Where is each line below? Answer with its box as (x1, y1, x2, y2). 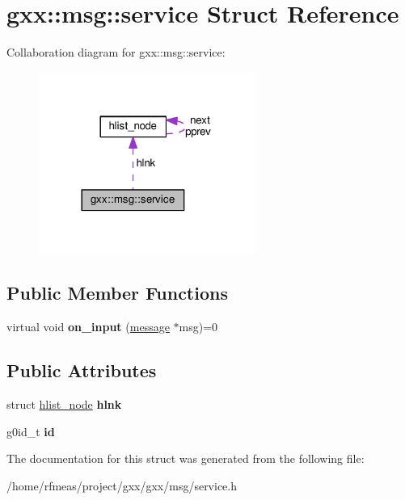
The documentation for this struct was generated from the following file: (6, 450, 365, 467)
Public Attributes (6, 358, 157, 383)
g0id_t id (6, 422, 55, 439)
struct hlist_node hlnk (6, 396, 122, 413)
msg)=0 (179, 318, 218, 335)
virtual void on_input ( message (6, 318, 170, 335)
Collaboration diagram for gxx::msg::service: (6, 44, 226, 61)
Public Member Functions (6, 280, 228, 305)
